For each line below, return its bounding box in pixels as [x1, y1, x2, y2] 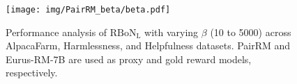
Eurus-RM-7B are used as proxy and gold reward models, [6, 51, 252, 66]
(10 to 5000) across [210, 24, 291, 39]
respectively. [6, 65, 58, 80]
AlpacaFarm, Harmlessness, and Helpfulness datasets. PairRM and [6, 38, 291, 53]
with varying [144, 24, 199, 39]
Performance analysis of [6, 24, 107, 39]
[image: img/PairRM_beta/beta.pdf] [6, 5, 171, 15]
